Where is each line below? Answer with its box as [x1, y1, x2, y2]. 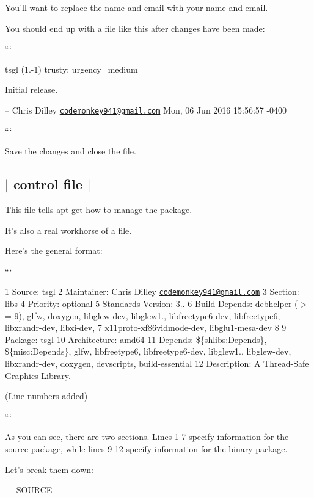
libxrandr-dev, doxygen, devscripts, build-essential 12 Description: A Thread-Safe [5, 357, 309, 370]
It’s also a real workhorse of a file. [5, 223, 132, 236]
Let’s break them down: [5, 463, 93, 475]
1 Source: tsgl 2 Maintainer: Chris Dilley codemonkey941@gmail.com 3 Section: [5, 285, 299, 298]
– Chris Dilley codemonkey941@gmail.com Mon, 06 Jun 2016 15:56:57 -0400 [5, 103, 287, 116]
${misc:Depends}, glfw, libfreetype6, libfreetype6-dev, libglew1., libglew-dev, [5, 345, 291, 358]
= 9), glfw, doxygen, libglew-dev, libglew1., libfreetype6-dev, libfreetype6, [5, 309, 280, 322]
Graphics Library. [5, 369, 71, 381]
